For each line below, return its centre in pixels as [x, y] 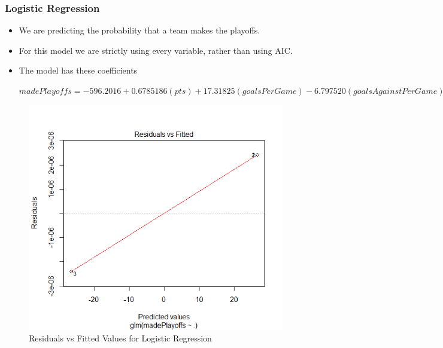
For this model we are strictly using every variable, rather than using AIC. [156, 50]
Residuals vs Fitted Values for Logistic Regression [120, 338]
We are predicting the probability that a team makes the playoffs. [139, 30]
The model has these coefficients [78, 70]
